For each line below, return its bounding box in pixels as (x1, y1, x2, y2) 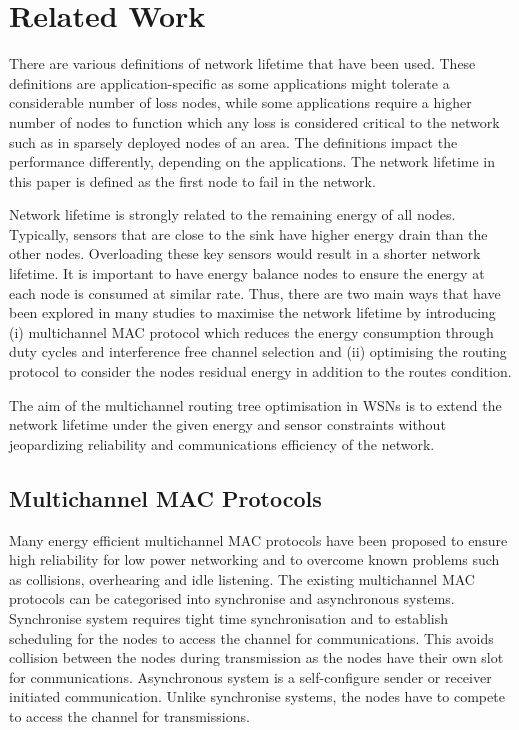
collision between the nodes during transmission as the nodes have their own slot (9, 647, 504, 668)
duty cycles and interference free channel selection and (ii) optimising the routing (9, 341, 507, 362)
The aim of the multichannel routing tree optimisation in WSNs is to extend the (9, 394, 502, 415)
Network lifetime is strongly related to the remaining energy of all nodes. (9, 204, 456, 225)
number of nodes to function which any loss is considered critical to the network (9, 111, 500, 132)
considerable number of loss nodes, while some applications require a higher (9, 92, 472, 113)
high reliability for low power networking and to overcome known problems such (9, 549, 500, 570)
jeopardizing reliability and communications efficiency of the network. (9, 433, 435, 454)
